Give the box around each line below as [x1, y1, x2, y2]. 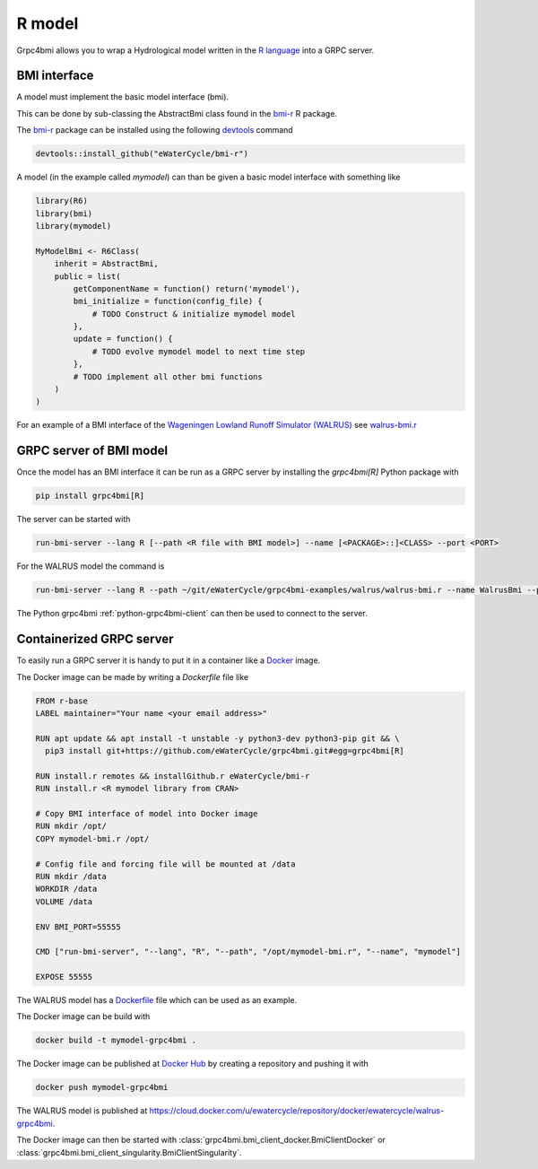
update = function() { [73, 334, 174, 345]
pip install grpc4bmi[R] [35, 491, 145, 502]
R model [16, 13, 79, 33]
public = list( [54, 271, 121, 282]
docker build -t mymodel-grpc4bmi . [35, 1035, 197, 1045]
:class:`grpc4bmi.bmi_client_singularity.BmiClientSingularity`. [16, 1147, 242, 1157]
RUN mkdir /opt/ [35, 821, 108, 832]
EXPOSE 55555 [35, 972, 93, 982]
